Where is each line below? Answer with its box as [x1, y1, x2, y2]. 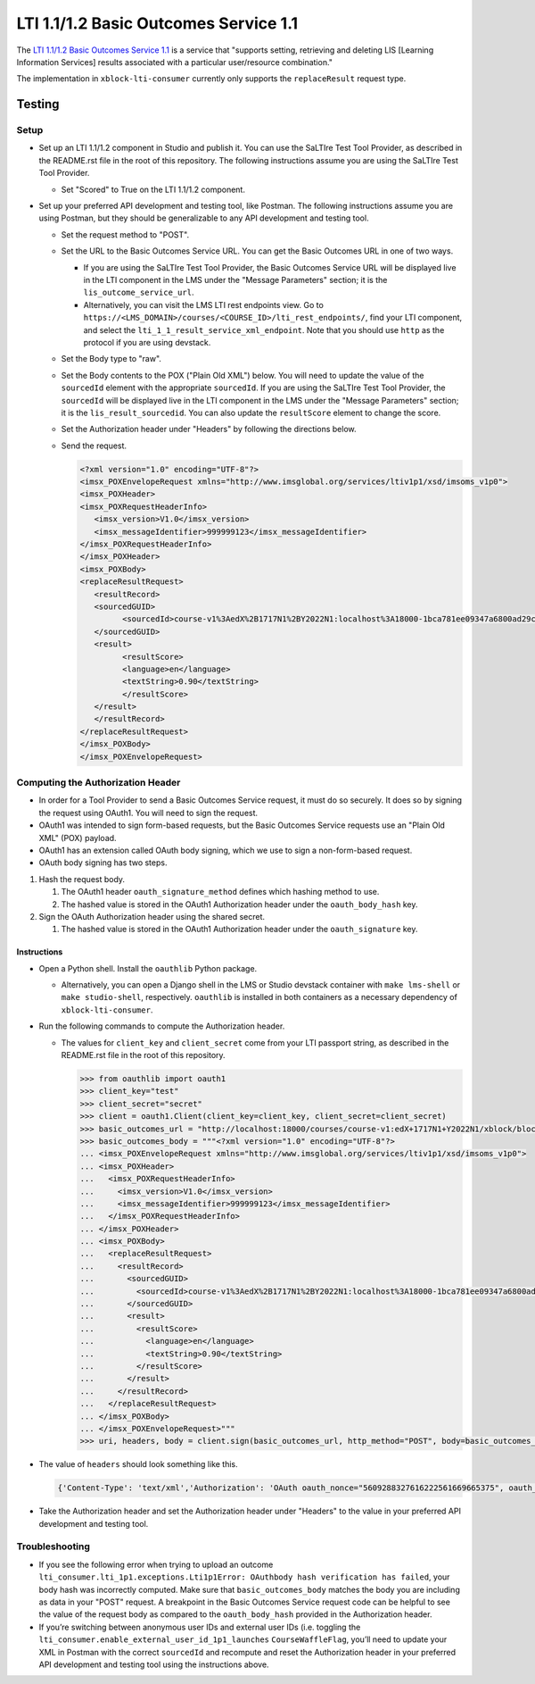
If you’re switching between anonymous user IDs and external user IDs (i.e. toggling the [38, 1621, 361, 1632]
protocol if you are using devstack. [83, 337, 211, 347]
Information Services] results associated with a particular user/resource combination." [16, 56, 333, 67]
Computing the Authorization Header [16, 777, 181, 789]
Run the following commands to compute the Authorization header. [38, 1021, 285, 1031]
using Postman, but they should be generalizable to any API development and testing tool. [38, 213, 369, 223]
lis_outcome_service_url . [83, 287, 194, 298]
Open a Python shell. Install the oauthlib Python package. [38, 963, 258, 973]
